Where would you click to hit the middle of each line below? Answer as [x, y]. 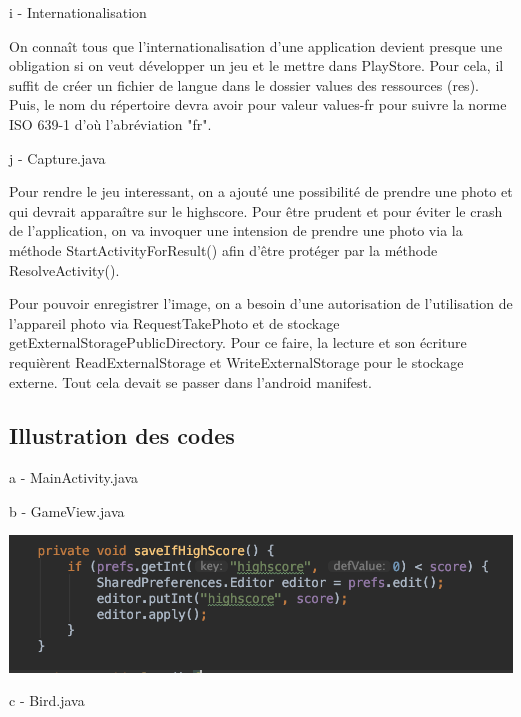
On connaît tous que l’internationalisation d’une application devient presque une [256, 45]
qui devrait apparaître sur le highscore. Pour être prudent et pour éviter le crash [256, 210]
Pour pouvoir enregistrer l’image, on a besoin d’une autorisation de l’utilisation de [261, 303]
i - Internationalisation [78, 12]
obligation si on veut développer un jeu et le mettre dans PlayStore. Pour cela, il [256, 65]
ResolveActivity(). [64, 269]
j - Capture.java [57, 157]
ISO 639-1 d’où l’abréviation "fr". [110, 123]
